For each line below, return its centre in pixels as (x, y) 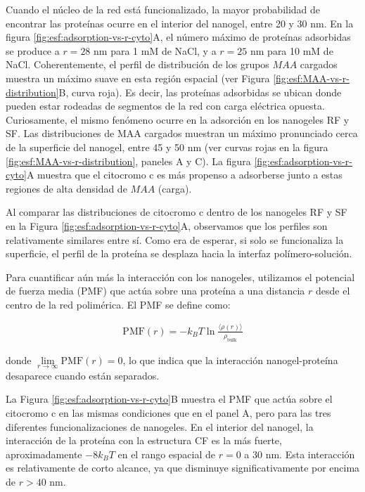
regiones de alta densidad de (66, 188)
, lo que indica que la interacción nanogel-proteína (230, 360)
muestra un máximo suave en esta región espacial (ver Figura (138, 78)
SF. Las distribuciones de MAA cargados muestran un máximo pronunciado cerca (182, 133)
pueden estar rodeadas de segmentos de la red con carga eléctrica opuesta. (165, 106)
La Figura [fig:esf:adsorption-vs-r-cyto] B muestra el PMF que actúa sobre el (169, 399)
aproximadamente (44, 454)
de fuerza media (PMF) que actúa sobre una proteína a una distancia (155, 291)
